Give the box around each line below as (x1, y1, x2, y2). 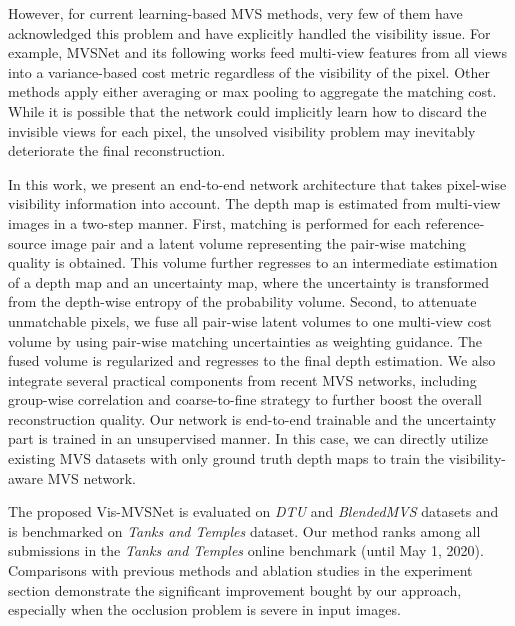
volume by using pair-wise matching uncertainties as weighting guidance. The (8, 330, 483, 351)
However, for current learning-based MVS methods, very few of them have (8, 3, 463, 23)
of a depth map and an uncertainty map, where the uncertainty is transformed (8, 271, 490, 292)
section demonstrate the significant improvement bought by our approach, (8, 579, 462, 600)
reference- (425, 212, 485, 233)
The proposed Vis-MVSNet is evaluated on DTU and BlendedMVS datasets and (8, 501, 499, 522)
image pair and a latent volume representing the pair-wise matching (50, 232, 467, 253)
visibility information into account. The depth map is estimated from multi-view (8, 193, 501, 214)
